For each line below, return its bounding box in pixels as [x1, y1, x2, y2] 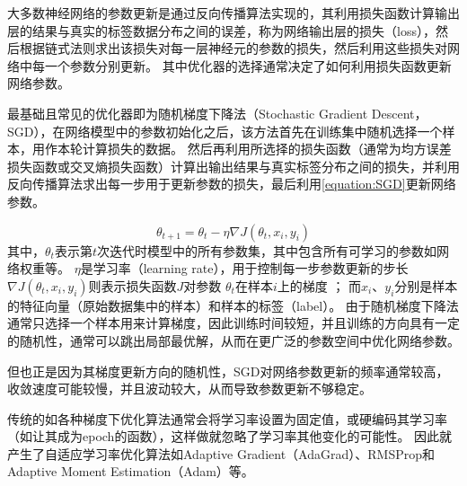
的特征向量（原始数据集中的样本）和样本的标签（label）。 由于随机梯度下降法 [7, 296, 459, 314]
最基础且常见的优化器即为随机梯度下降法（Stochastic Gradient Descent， [7, 103, 427, 122]
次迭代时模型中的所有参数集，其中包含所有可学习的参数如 [96, 241, 436, 260]
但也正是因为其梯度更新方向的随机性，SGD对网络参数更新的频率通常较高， [7, 361, 449, 380]
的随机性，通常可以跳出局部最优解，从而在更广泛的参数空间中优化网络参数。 [7, 331, 460, 349]
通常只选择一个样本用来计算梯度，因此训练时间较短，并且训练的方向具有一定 [7, 314, 460, 332]
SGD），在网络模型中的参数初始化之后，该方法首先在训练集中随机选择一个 [7, 121, 443, 140]
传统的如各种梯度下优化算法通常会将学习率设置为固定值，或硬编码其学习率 [7, 409, 447, 428]
